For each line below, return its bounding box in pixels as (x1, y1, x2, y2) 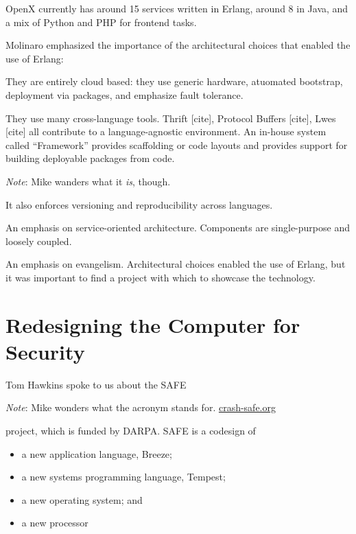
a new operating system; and (21, 492, 143, 507)
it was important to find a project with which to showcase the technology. (5, 270, 316, 284)
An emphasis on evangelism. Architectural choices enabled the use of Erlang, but (5, 257, 346, 271)
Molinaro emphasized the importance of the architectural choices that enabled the (5, 38, 351, 52)
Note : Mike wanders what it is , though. (5, 174, 171, 188)
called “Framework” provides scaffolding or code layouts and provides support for (5, 137, 348, 152)
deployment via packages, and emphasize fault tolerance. (5, 87, 244, 102)
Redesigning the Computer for (5, 310, 300, 338)
